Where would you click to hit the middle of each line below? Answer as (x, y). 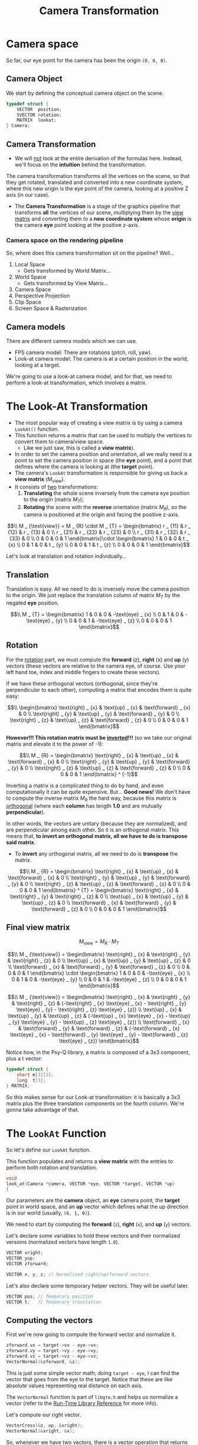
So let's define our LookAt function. (49, 1150)
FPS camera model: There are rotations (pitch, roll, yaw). (83, 352)
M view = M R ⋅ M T (99, 942)
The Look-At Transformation (77, 406)
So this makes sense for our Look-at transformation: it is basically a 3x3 (93, 1097)
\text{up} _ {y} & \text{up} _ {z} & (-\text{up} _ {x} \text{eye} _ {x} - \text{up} (99, 1016)
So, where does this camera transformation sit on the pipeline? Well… (90, 253)
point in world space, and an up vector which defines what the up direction (97, 1207)
